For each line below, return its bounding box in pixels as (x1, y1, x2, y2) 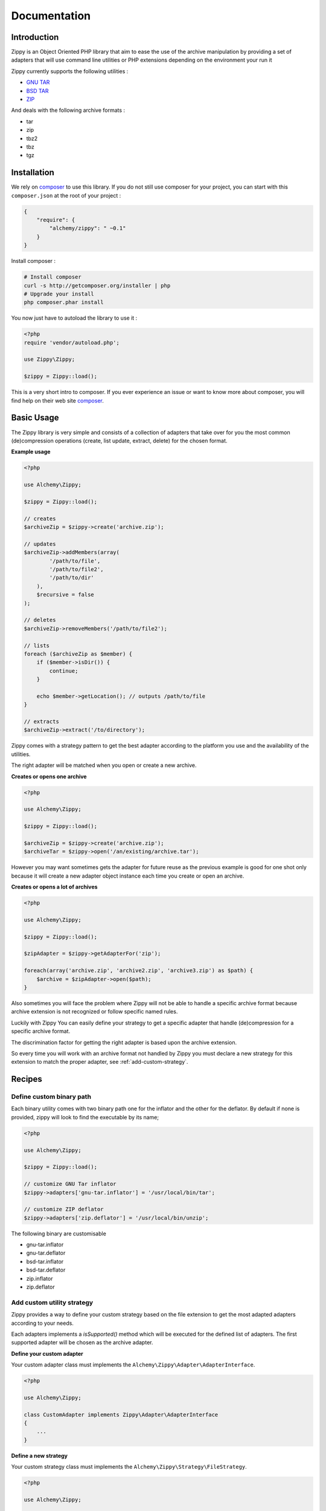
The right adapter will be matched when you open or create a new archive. (11, 762, 197, 769)
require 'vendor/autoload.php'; (24, 339, 120, 346)
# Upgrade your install (24, 290, 95, 297)
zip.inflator (26, 1275, 53, 1282)
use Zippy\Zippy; (24, 356, 75, 363)
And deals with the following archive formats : (11, 106, 126, 114)
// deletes (24, 616, 56, 624)
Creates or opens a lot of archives (11, 883, 98, 891)
